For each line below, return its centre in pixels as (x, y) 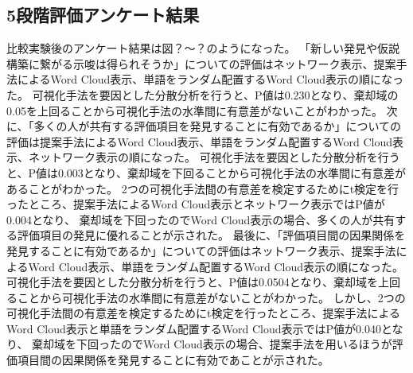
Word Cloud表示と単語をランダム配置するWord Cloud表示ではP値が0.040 (194, 328)
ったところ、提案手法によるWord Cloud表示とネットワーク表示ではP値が (196, 204)
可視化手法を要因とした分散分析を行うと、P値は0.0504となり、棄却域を (192, 282)
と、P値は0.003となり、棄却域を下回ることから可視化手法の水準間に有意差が (206, 172)
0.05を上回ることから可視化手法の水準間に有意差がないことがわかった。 (195, 110)
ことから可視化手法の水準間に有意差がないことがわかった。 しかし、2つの (211, 297)
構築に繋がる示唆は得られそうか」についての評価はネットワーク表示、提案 (201, 63)
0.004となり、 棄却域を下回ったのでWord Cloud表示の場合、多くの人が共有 (201, 219)
